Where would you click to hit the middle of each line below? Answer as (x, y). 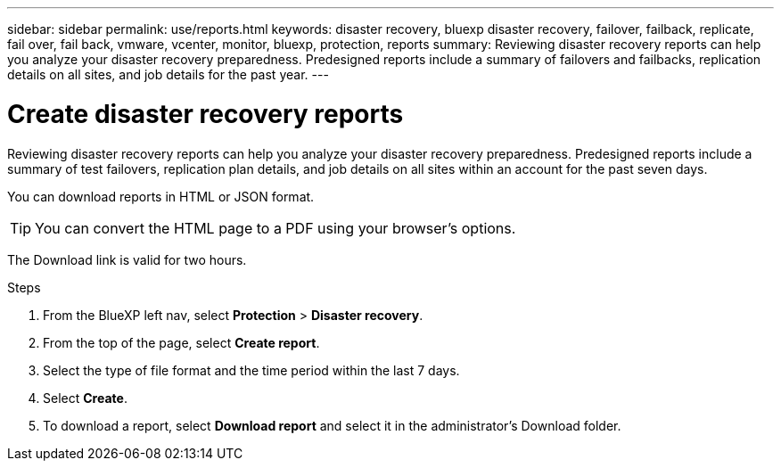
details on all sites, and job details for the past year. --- (168, 74)
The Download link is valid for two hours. (127, 259)
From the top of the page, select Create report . (181, 342)
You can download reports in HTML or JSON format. (161, 196)
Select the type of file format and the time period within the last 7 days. (251, 370)
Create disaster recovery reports (206, 114)
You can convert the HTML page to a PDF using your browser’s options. (275, 228)
